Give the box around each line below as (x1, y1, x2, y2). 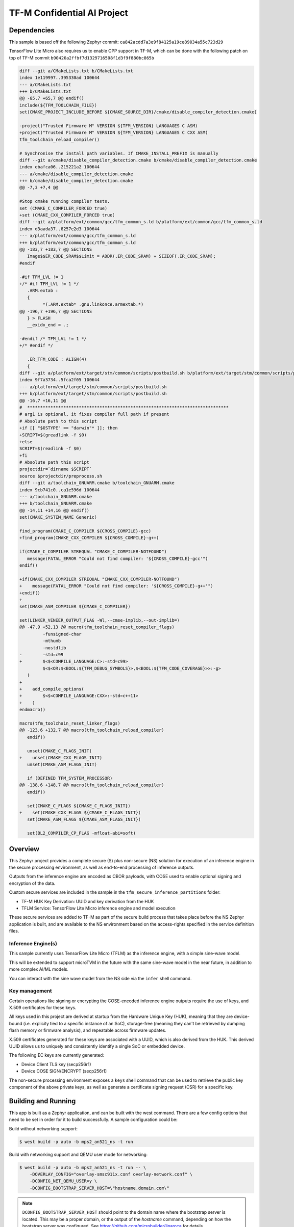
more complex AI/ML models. (9, 966, 69, 972)
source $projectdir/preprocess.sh (19, 473, 102, 479)
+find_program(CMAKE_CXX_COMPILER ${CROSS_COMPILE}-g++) (19, 535, 159, 541)
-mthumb (42, 638, 61, 644)
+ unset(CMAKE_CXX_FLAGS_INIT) (19, 755, 102, 760)
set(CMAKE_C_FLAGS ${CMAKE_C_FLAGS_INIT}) (27, 803, 131, 808)
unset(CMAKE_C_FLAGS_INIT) (27, 748, 92, 753)
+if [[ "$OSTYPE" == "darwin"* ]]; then (19, 425, 118, 431)
